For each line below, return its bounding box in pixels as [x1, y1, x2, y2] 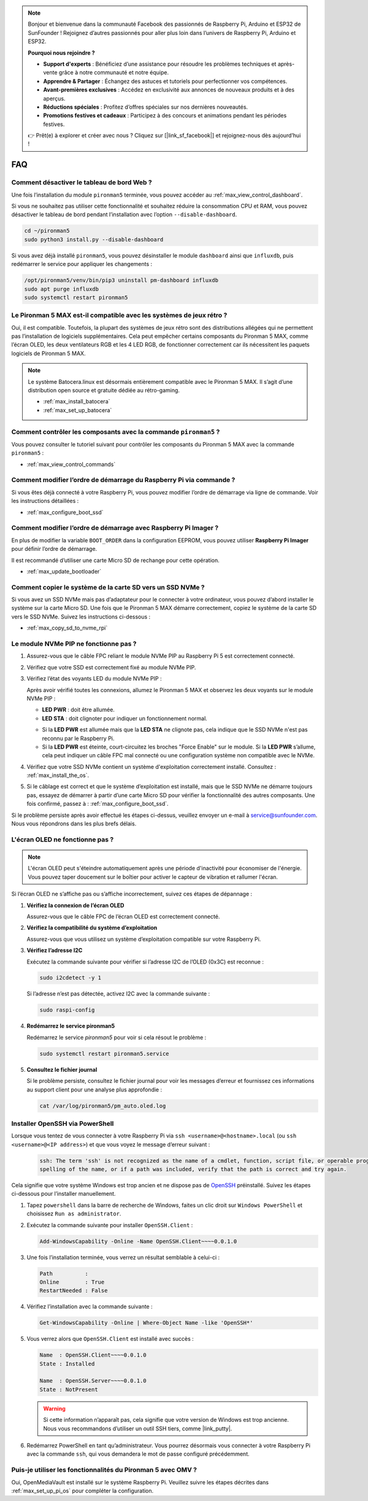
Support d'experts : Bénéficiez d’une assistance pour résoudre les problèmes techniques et [43, 60, 277, 68]
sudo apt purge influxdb [24, 286, 99, 292]
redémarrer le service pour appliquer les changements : [11, 260, 153, 268]
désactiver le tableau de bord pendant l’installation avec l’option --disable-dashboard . [11, 211, 237, 218]
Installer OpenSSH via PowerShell [11, 1119, 114, 1128]
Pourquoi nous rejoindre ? [28, 49, 95, 57]
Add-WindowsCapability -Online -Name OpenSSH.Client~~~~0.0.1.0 [39, 1238, 237, 1245]
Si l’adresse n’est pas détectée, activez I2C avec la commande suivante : [26, 990, 210, 997]
